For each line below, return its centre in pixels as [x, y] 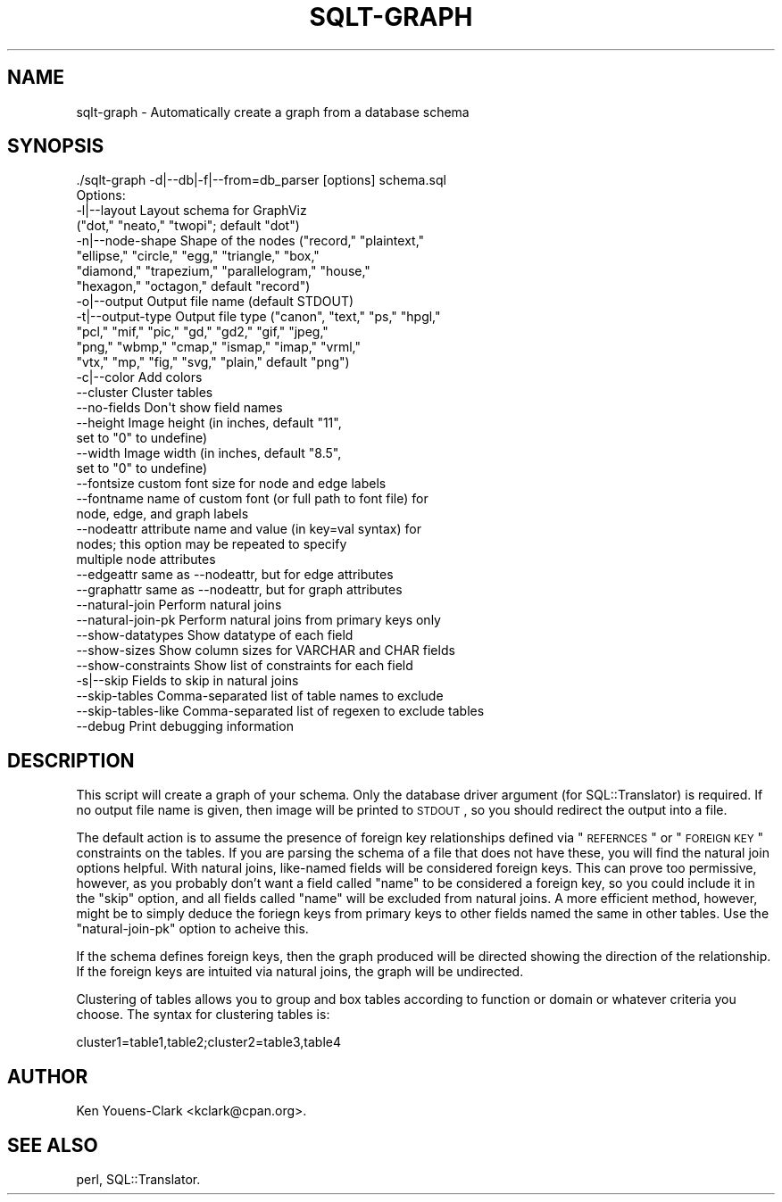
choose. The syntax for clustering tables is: [203, 1015]
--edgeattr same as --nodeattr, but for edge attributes [235, 575]
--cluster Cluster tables [145, 393]
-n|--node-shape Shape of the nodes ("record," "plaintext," [250, 241]
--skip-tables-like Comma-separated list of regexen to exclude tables [280, 711]
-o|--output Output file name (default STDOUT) [215, 302]
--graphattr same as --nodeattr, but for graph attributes [239, 590]
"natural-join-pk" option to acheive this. [192, 929]
